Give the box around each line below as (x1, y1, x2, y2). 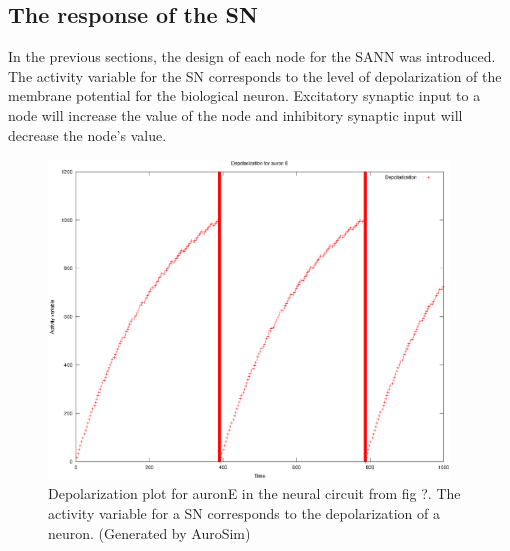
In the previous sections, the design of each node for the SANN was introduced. (8, 46, 496, 67)
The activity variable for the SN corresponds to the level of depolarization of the (8, 65, 502, 86)
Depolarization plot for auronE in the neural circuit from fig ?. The (48, 483, 461, 504)
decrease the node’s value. (8, 124, 167, 145)
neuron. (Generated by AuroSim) (48, 522, 251, 543)
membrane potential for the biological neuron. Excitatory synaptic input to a (8, 85, 481, 106)
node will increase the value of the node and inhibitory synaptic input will (8, 104, 463, 125)
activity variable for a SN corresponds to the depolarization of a (48, 502, 440, 523)
